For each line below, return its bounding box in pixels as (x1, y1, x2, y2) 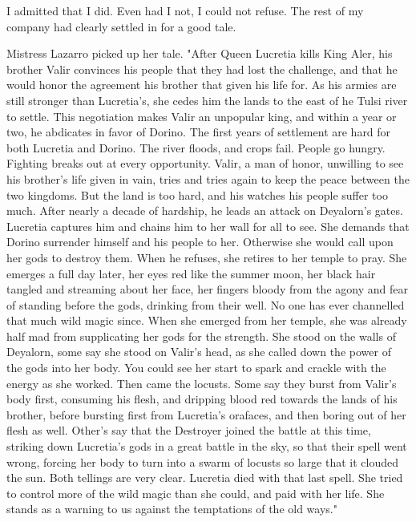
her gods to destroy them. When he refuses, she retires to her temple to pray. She (6, 249, 407, 265)
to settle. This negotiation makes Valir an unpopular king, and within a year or (6, 107, 397, 124)
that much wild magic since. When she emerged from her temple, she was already (6, 312, 407, 329)
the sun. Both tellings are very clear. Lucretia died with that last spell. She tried (6, 469, 403, 486)
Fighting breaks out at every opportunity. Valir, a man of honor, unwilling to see (6, 155, 404, 172)
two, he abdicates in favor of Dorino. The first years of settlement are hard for (6, 123, 391, 140)
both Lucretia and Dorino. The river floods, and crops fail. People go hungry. (6, 139, 386, 156)
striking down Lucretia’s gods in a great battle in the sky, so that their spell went (6, 438, 407, 455)
